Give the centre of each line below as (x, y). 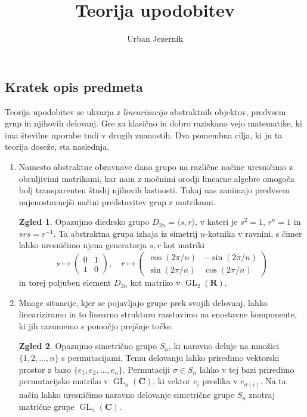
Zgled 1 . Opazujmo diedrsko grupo (84, 222)
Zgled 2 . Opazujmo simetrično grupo (88, 346)
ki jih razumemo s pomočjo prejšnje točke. (96, 325)
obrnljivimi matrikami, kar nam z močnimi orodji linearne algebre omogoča (157, 178)
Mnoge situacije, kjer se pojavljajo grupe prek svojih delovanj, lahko (143, 302)
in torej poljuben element (65, 282)
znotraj (262, 395)
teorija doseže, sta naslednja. (57, 146)
